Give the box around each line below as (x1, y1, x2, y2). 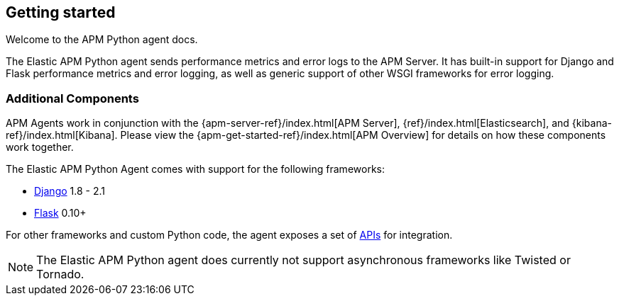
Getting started (6, 4, 116, 21)
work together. (6, 141, 74, 154)
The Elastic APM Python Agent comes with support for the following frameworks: (6, 163, 385, 176)
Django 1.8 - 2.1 (34, 185, 105, 198)
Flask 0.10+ (34, 207, 87, 220)
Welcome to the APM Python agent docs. (6, 33, 198, 46)
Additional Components (6, 91, 139, 106)
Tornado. (36, 267, 84, 282)
